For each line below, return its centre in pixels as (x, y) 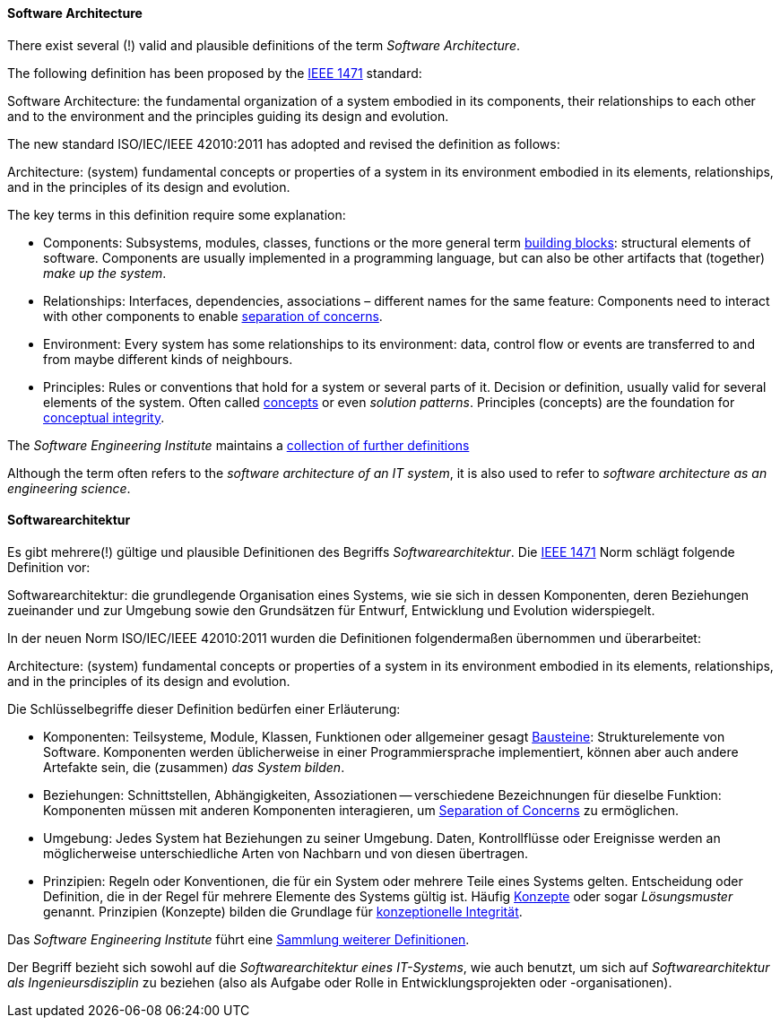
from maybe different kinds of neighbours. (168, 359)
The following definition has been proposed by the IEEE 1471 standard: (215, 73)
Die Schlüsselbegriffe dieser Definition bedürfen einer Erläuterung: (204, 708)
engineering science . (69, 488)
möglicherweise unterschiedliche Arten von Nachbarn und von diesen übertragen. (286, 853)
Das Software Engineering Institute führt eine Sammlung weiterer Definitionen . (238, 939)
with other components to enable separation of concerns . (213, 316)
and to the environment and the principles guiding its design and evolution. (228, 116)
